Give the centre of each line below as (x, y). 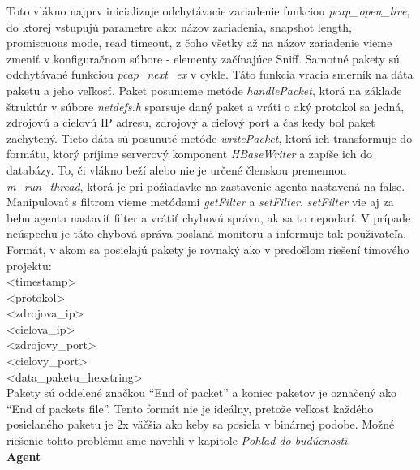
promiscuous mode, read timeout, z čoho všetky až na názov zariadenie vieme (199, 43)
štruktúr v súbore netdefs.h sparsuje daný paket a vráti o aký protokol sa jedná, (206, 106)
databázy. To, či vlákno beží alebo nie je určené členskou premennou (177, 169)
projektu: (29, 265)
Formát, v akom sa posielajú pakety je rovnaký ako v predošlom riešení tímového (208, 249)
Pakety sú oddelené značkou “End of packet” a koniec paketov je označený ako (202, 392)
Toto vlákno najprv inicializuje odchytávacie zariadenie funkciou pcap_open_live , (208, 11)
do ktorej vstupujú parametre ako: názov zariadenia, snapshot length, (179, 26)
